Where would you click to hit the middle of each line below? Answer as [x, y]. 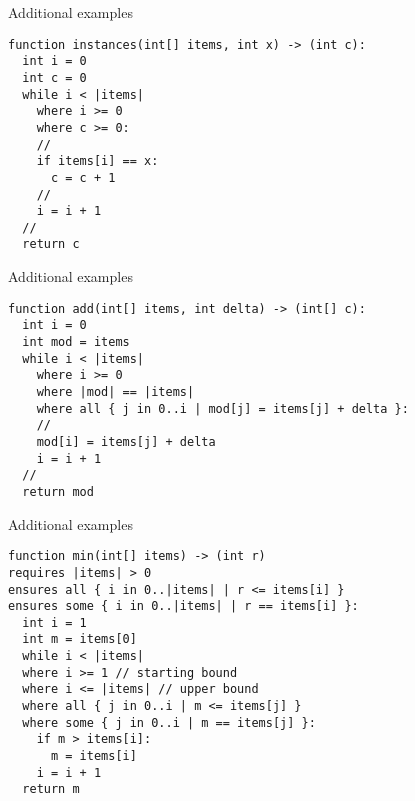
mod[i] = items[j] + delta [126, 441]
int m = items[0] [79, 639]
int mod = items [76, 342]
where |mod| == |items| [115, 392]
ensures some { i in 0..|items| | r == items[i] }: [183, 606]
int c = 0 [54, 77]
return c [51, 244]
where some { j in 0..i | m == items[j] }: [169, 722]
